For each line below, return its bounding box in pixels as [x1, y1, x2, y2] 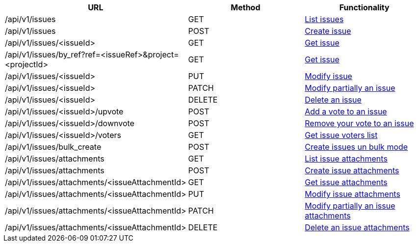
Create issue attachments [305, 165, 399, 175]
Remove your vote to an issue [305, 118, 414, 128]
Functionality [339, 2, 390, 12]
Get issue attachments [305, 177, 388, 187]
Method [231, 2, 261, 12]
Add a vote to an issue [305, 107, 387, 116]
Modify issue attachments [305, 189, 400, 199]
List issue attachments [305, 154, 388, 164]
